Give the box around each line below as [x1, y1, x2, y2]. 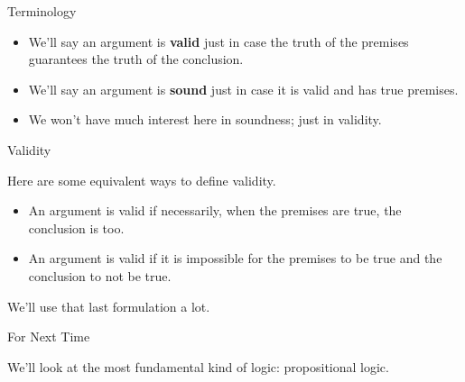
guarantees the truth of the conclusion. [28, 50, 244, 68]
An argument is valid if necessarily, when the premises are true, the [28, 201, 402, 220]
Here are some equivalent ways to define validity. [7, 170, 276, 189]
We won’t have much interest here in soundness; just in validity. [28, 110, 382, 129]
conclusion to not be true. [28, 266, 172, 285]
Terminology [7, 2, 77, 20]
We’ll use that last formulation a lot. [7, 296, 210, 315]
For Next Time [7, 327, 90, 346]
